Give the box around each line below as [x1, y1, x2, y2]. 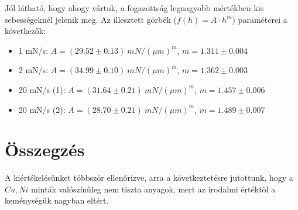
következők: [5, 25, 46, 37]
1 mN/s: [18, 44, 49, 56]
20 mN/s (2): [18, 103, 66, 115]
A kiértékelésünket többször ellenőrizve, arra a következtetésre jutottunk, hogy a [5, 171, 293, 184]
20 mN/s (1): [18, 83, 66, 95]
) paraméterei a [232, 13, 287, 25]
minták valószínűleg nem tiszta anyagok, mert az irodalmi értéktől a [31, 183, 276, 195]
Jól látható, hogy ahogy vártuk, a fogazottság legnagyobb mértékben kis [5, 2, 264, 13]
